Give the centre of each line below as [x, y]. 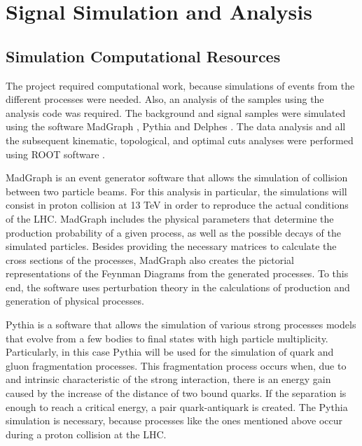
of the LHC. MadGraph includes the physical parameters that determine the [170, 218]
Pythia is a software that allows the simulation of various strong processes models [181, 325]
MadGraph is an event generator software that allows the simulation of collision [177, 177]
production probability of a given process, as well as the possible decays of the [173, 232]
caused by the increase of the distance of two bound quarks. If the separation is [176, 393]
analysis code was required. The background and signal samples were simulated [176, 112]
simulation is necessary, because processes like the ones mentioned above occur [174, 420]
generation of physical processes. [75, 301]
